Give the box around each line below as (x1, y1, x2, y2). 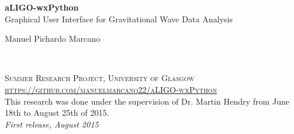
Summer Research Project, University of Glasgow (5, 72, 194, 84)
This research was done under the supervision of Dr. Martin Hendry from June (5, 95, 290, 107)
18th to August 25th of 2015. (5, 106, 110, 119)
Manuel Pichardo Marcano (5, 32, 101, 45)
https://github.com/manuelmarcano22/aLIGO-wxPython (5, 83, 217, 95)
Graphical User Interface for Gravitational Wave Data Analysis (5, 12, 233, 25)
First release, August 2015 (5, 118, 99, 130)
